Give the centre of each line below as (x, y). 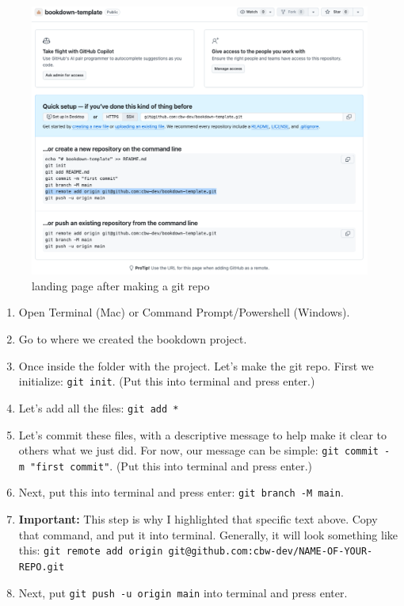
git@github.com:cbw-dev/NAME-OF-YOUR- (271, 552)
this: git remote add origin (91, 550)
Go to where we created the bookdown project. (133, 339)
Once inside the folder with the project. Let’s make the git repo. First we (196, 365)
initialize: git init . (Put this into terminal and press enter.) (167, 381)
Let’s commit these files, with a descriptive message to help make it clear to (202, 434)
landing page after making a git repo (121, 285)
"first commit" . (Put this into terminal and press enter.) (172, 465)
